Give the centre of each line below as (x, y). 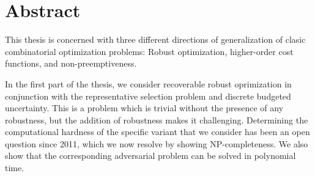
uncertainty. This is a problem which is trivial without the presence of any (144, 108)
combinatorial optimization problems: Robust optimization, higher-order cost (149, 51)
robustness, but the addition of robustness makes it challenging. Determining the (157, 119)
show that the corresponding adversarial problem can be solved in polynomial (150, 156)
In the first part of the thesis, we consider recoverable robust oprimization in (148, 83)
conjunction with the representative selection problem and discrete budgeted (148, 96)
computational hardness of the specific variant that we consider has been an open (157, 132)
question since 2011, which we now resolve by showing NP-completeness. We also (157, 143)
